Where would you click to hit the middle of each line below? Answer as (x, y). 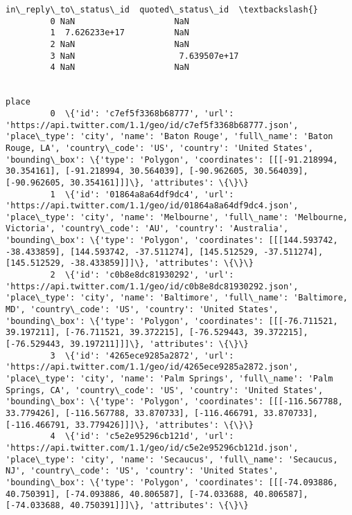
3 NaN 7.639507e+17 (144, 56)
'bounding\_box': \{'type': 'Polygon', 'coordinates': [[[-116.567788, (174, 402)
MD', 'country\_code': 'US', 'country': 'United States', (142, 310)
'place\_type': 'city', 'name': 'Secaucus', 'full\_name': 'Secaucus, (172, 459)
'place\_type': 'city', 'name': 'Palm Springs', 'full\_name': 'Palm (169, 379)
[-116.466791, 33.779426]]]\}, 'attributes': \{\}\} (130, 425)
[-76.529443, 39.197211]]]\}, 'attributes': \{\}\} (127, 344)
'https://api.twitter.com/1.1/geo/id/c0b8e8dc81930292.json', (152, 286)
